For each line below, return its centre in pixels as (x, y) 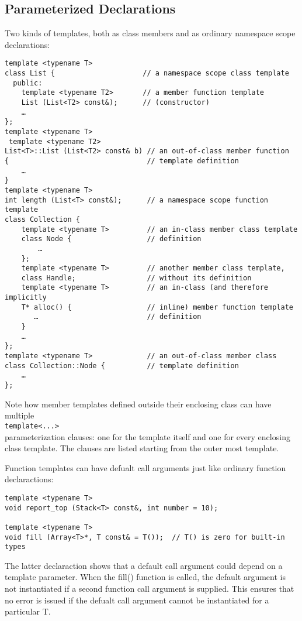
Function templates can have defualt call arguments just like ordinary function (145, 467)
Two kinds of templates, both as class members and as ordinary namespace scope (150, 33)
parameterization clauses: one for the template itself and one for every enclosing (147, 436)
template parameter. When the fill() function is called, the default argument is (145, 577)
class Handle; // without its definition (136, 278)
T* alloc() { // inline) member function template (157, 307)
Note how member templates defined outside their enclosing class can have (138, 404)
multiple (20, 415)
